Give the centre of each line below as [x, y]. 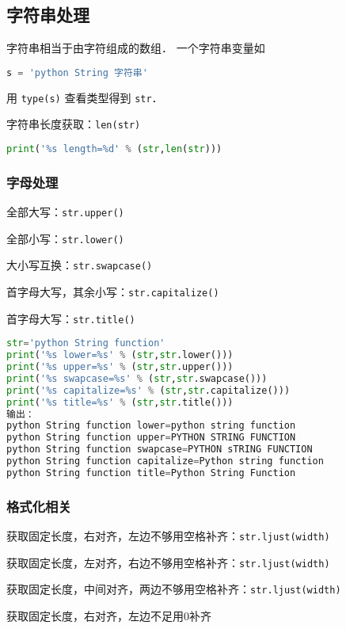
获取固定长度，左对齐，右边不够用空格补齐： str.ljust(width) [168, 562]
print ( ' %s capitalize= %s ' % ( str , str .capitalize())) [148, 390]
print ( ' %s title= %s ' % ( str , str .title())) [120, 402]
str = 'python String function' [86, 343]
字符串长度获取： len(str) [74, 124]
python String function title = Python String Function [151, 473]
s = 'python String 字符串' [77, 72]
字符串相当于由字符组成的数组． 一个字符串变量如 [136, 48]
